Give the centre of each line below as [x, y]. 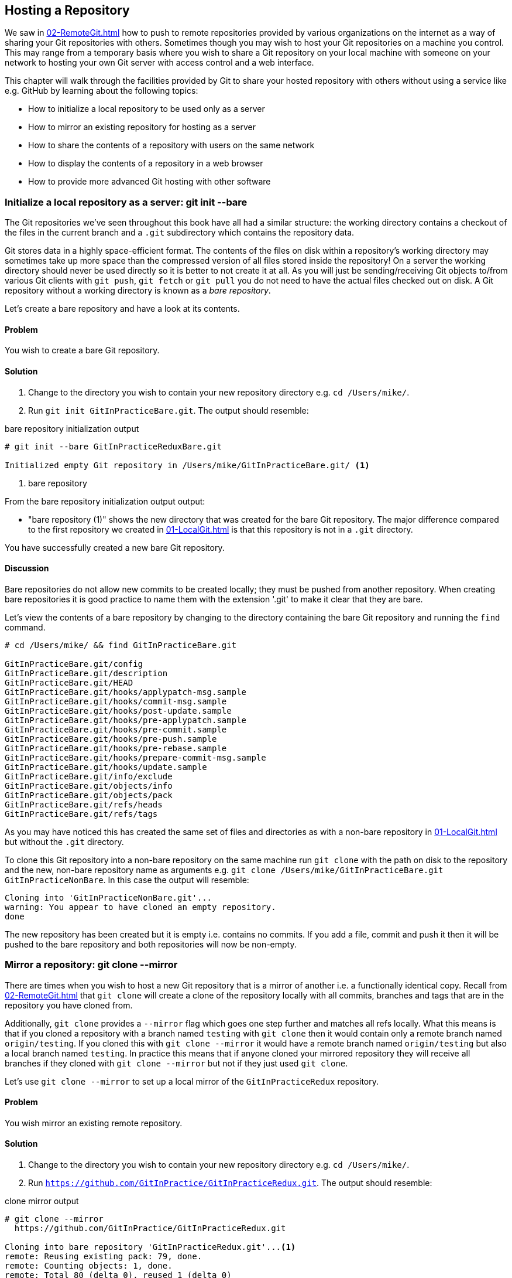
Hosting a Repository [67, 10]
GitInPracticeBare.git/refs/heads [84, 804]
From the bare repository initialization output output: [105, 501]
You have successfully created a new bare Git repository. [115, 547]
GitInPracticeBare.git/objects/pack [89, 795]
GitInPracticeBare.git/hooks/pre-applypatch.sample [126, 720]
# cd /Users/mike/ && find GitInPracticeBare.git [121, 645]
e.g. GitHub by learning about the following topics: [102, 91]
